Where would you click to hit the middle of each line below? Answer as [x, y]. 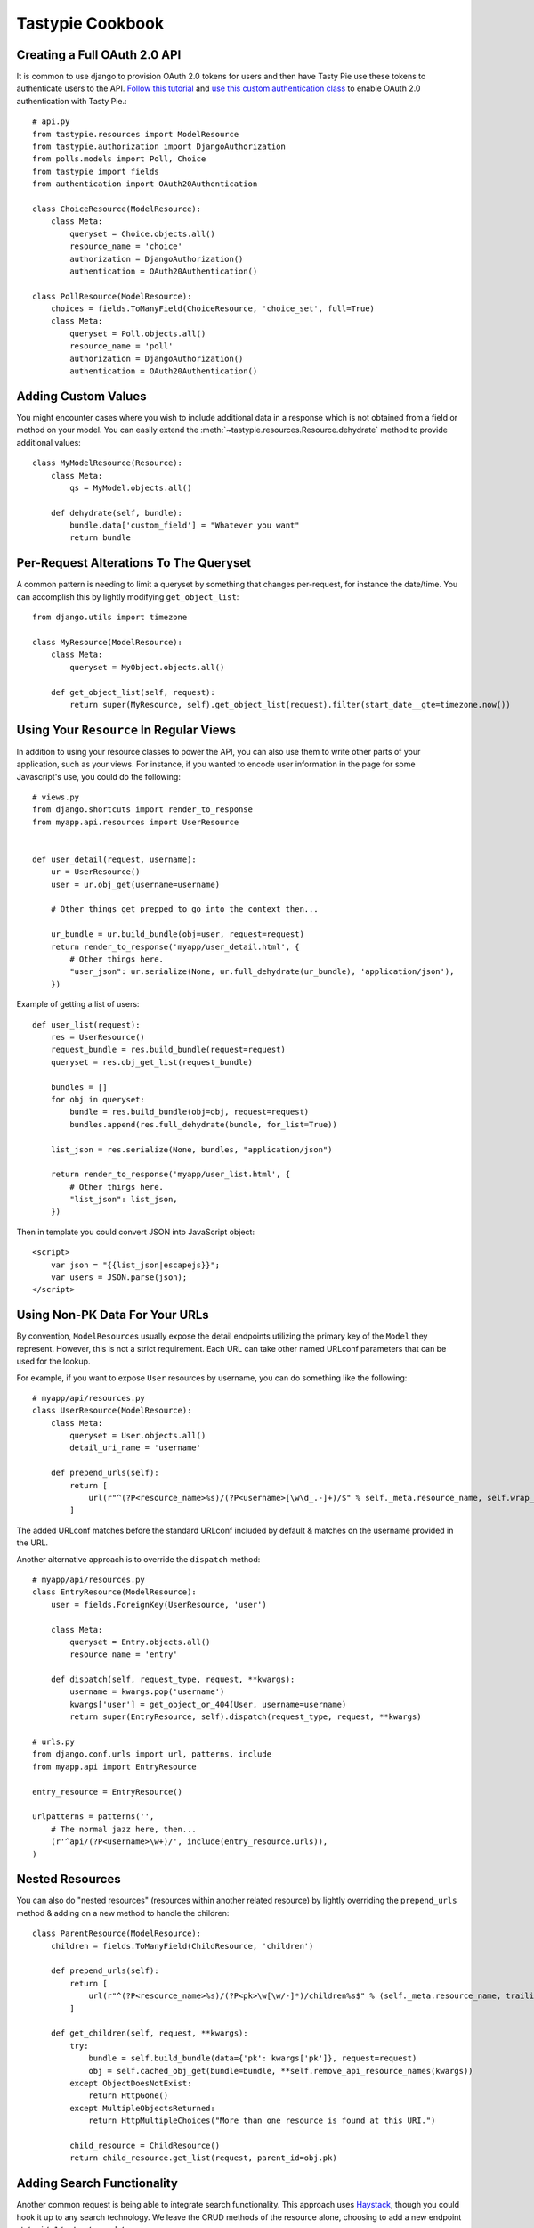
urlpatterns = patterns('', [93, 1817]
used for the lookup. [53, 1361]
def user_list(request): [86, 1024]
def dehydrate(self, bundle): [116, 513]
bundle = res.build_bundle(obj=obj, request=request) [190, 1112]
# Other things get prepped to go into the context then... [185, 909]
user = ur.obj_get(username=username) [135, 884]
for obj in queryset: [98, 1099]
